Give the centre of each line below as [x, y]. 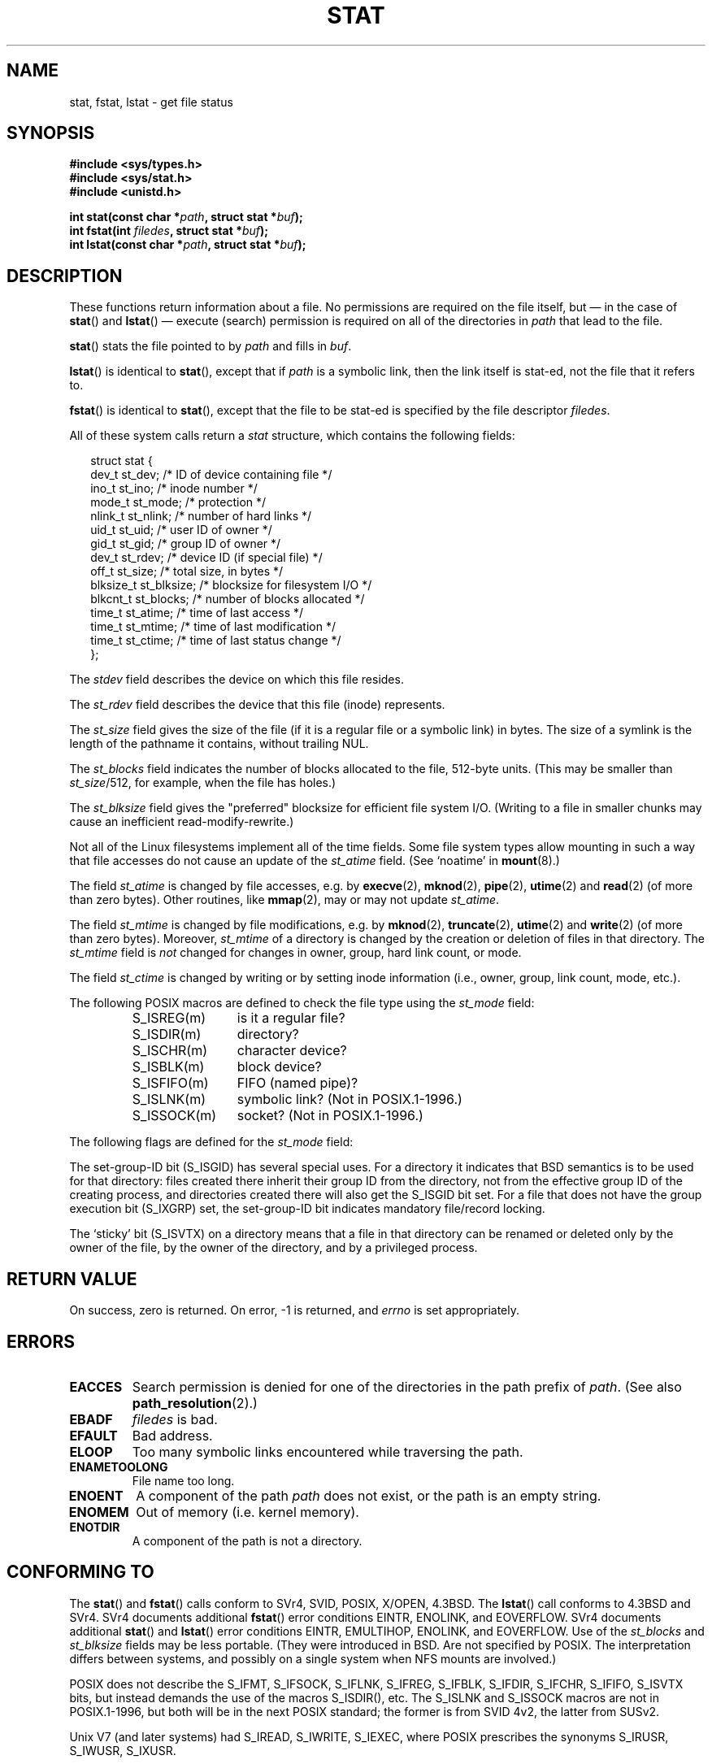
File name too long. [183, 1480]
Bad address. [172, 1435]
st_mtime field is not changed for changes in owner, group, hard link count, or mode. [295, 953]
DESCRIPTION [65, 276]
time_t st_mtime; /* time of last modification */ [213, 627]
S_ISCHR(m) [170, 1051]
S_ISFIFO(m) [170, 1083]
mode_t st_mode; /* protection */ [178, 502]
